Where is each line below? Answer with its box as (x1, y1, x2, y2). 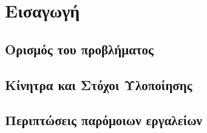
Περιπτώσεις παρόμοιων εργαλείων (5, 111, 202, 129)
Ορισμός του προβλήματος (5, 39, 154, 58)
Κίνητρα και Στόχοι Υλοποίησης (5, 75, 192, 94)
